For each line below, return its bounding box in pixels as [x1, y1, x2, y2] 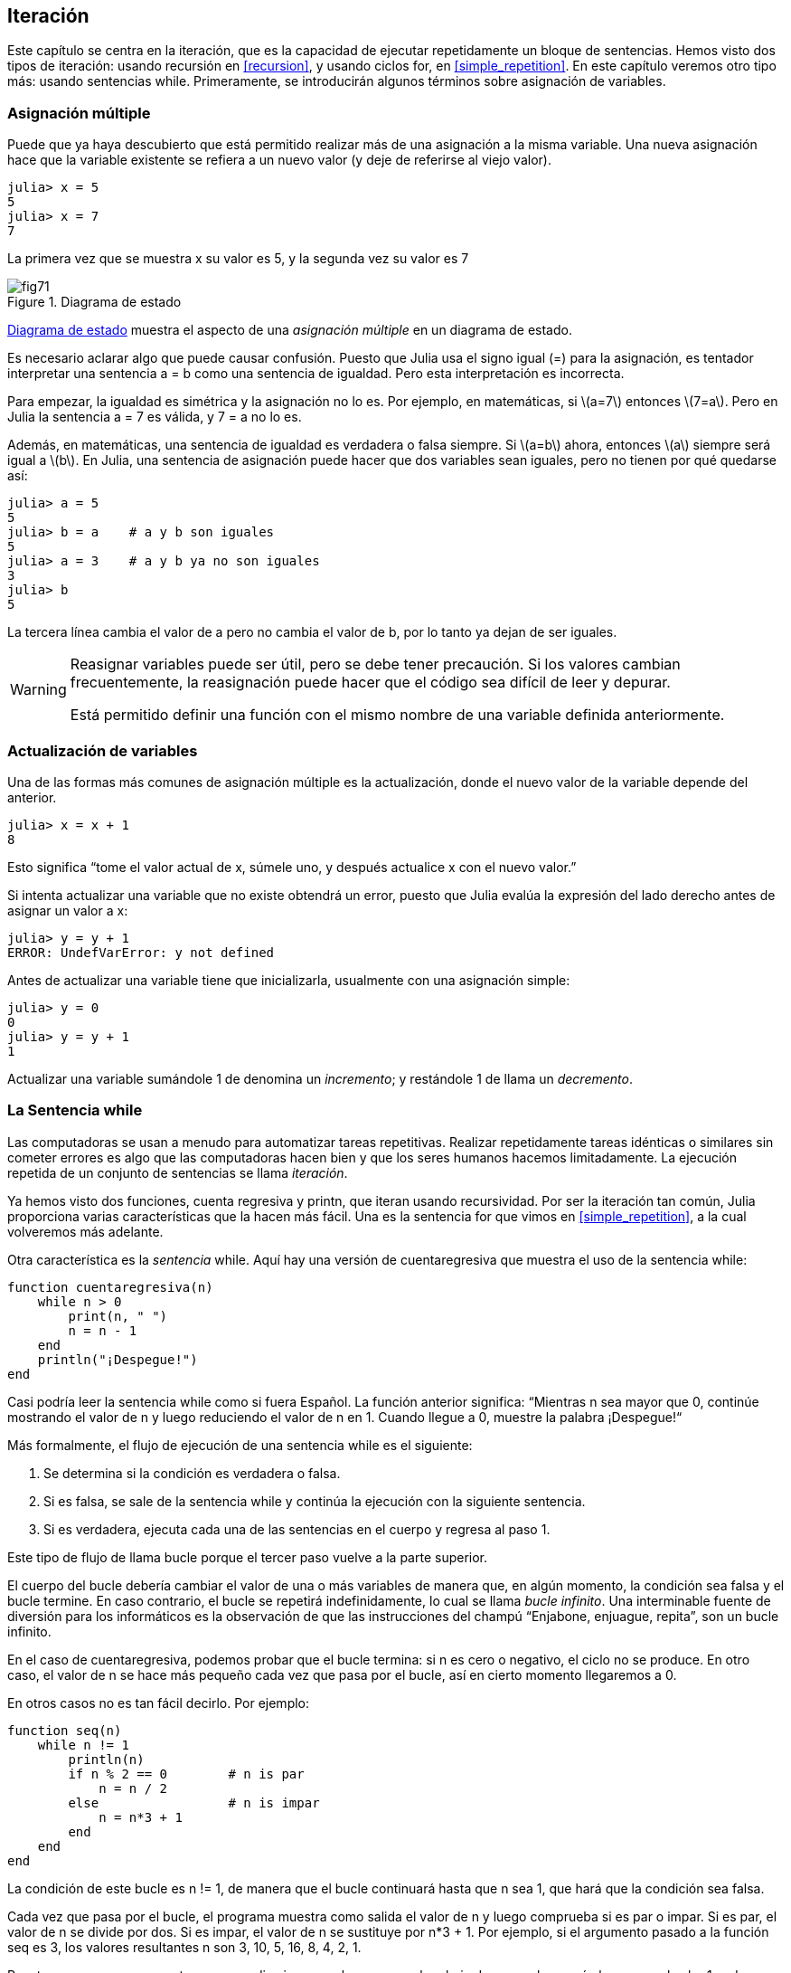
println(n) [68, 1751, 145, 1767]
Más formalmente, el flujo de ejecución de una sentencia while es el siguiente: [7, 1437, 473, 1453]
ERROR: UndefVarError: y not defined [7, 944, 275, 960]
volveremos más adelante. [7, 1223, 164, 1239]
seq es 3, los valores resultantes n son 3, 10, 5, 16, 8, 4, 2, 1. [7, 1939, 362, 1955]
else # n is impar [68, 1795, 320, 1810]
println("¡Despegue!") [37, 1352, 198, 1367]
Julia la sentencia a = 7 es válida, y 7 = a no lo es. [7, 409, 302, 425]
